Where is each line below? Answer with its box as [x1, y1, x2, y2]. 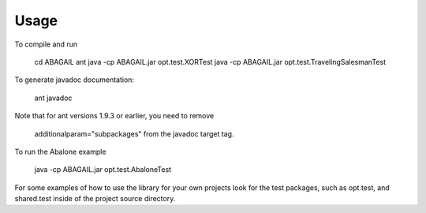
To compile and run [14, 39, 78, 49]
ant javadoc [34, 93, 73, 103]
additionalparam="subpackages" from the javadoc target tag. [34, 129, 234, 138]
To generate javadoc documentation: [14, 75, 134, 84]
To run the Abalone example [14, 147, 106, 156]
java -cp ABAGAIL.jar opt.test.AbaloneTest [34, 165, 172, 174]
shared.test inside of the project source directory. [14, 194, 176, 204]
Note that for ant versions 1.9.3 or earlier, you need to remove [14, 111, 215, 121]
